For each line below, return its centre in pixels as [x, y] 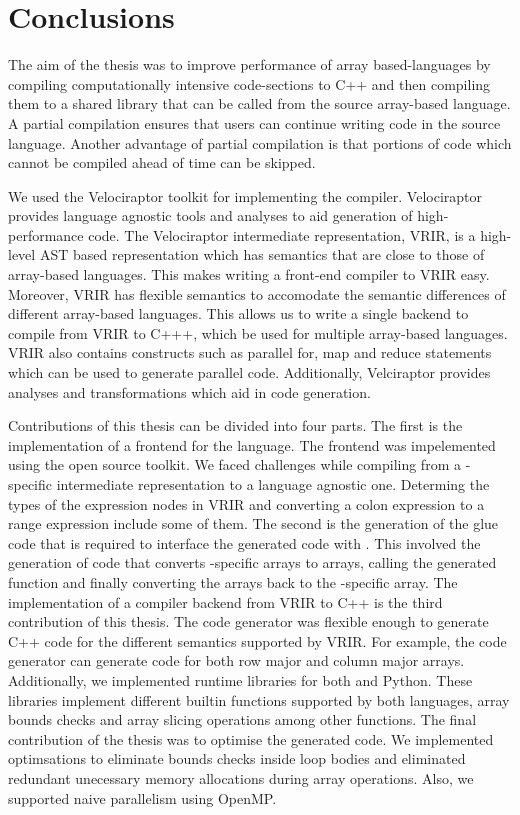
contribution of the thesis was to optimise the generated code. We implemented [251, 738]
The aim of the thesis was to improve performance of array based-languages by [249, 64]
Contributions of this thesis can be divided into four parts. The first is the [235, 425]
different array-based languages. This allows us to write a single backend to [238, 313]
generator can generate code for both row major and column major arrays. [236, 660]
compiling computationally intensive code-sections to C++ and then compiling [249, 83]
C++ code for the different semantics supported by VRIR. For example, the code [257, 640]
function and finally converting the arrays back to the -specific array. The [233, 581]
